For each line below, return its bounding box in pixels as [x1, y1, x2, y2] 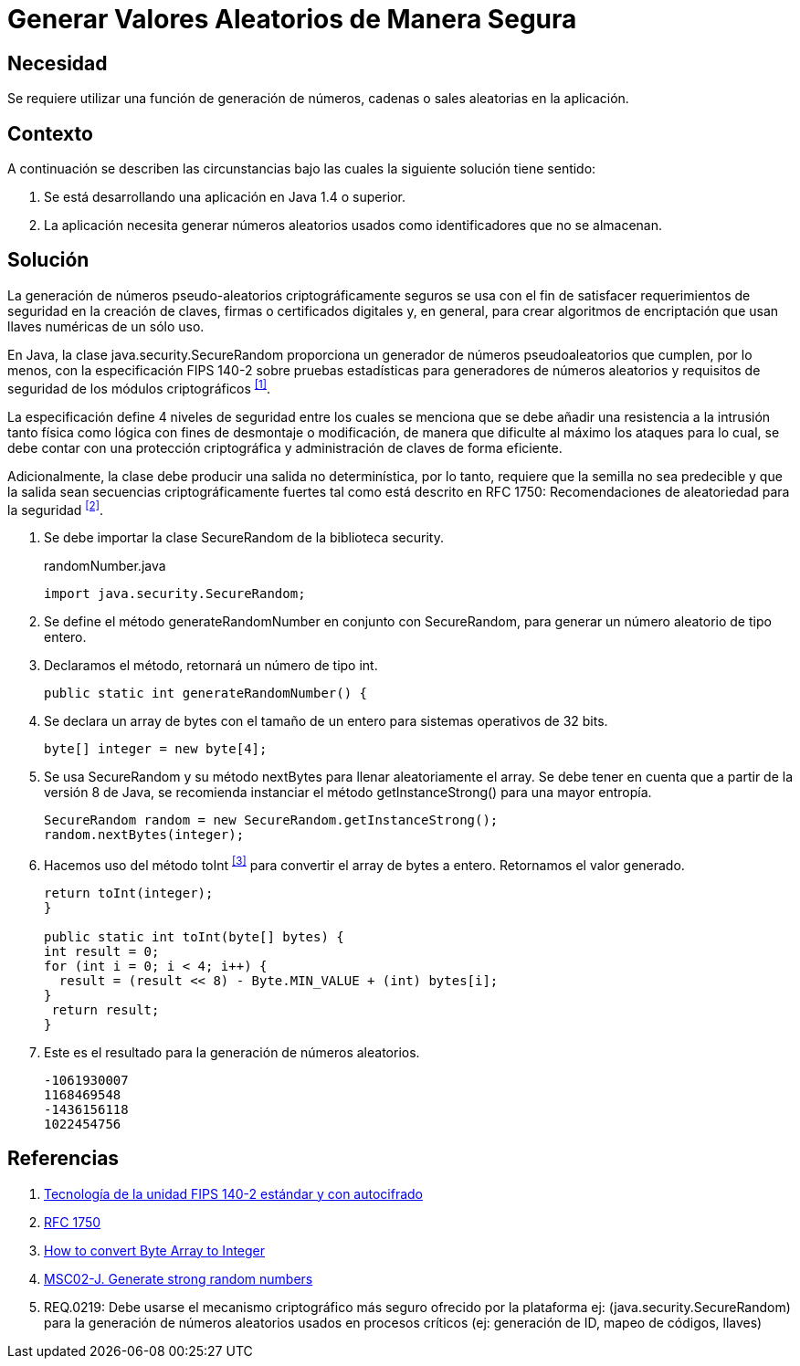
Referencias [7, 1147, 120, 1171]
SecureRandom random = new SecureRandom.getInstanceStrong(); [44, 813, 499, 828]
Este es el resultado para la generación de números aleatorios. [44, 1044, 420, 1060]
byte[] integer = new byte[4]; [44, 741, 268, 757]
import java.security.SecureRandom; [44, 586, 306, 602]
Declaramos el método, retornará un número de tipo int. [44, 657, 378, 674]
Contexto [7, 121, 93, 145]
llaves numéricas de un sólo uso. [7, 318, 205, 334]
